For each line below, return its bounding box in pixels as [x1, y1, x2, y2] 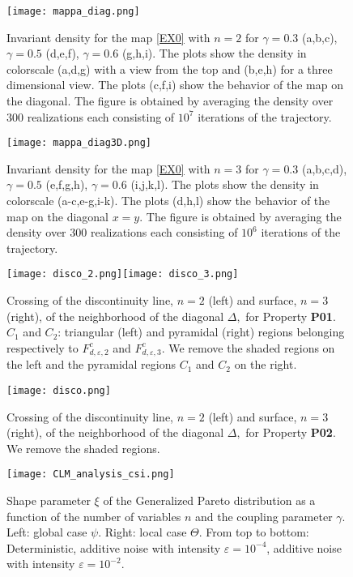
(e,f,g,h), [45, 176, 88, 193]
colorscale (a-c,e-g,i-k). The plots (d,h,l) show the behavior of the [6, 192, 330, 209]
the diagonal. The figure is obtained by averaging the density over [6, 92, 334, 109]
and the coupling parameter [194, 507, 333, 524]
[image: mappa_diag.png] [6, 6, 140, 17]
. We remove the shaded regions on [161, 339, 335, 356]
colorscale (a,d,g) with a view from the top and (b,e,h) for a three [6, 60, 333, 77]
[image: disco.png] [6, 384, 111, 396]
